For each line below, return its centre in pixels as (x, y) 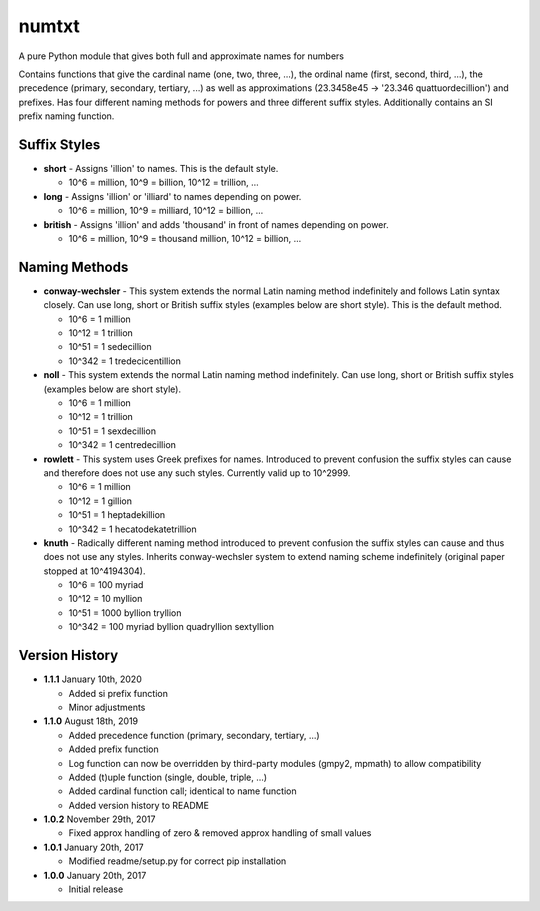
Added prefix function (113, 749)
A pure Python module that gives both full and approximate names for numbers (181, 56)
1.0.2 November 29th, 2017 (99, 819)
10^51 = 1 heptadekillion (117, 515)
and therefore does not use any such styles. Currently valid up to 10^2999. (197, 472)
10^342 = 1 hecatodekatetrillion (132, 529)
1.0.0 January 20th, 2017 (95, 875)
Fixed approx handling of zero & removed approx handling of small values (220, 833)
